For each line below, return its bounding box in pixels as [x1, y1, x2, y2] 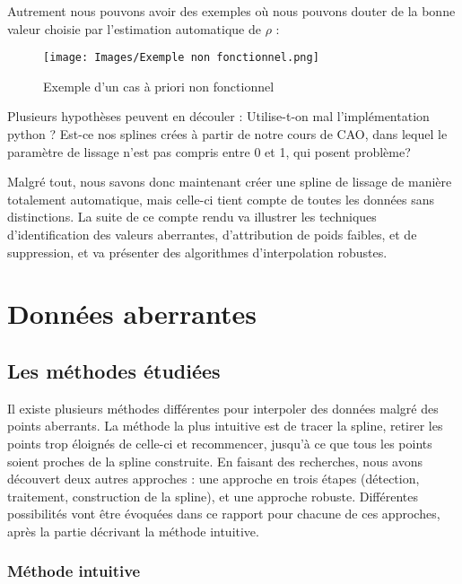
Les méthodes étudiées [7, 356, 221, 384]
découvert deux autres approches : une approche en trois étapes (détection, [7, 469, 420, 488]
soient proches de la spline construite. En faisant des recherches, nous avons [7, 451, 423, 470]
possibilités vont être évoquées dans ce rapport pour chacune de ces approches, [7, 504, 440, 523]
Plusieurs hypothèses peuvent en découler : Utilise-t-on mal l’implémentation [7, 107, 430, 126]
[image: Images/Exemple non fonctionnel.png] [43, 51, 319, 65]
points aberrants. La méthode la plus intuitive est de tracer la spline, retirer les [7, 416, 443, 435]
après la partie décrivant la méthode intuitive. [7, 521, 259, 540]
